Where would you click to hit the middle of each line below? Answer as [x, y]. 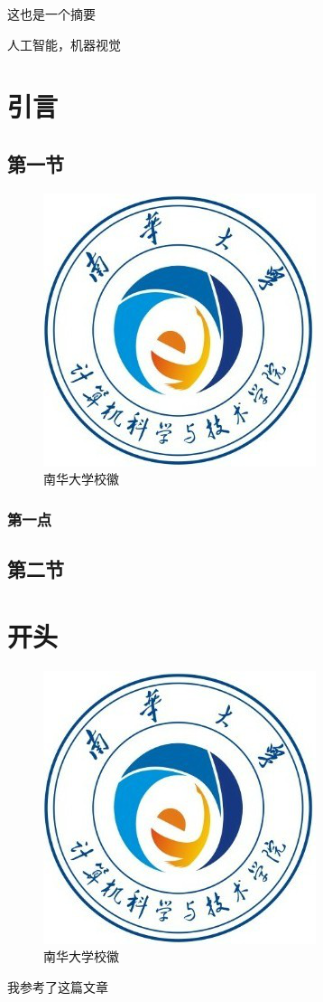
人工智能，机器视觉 [64, 44]
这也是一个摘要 [51, 14]
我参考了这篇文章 [58, 986]
